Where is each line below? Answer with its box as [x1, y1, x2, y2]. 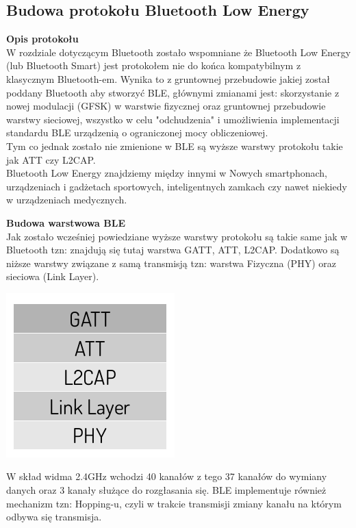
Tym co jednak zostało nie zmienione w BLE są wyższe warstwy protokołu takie [6, 138, 343, 153]
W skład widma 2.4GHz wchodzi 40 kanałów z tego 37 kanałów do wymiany [6, 469, 327, 483]
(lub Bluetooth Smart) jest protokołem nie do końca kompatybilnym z [6, 58, 301, 73]
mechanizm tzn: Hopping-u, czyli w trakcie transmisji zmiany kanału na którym [6, 496, 342, 510]
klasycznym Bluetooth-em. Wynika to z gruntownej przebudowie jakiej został [6, 71, 330, 86]
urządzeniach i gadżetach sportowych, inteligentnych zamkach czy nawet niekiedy [6, 179, 347, 193]
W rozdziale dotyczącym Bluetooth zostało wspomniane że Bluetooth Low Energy [6, 45, 351, 59]
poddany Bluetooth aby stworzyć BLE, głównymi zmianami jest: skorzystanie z [6, 85, 340, 99]
